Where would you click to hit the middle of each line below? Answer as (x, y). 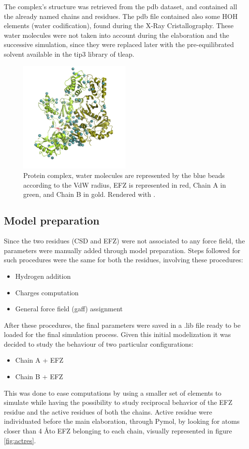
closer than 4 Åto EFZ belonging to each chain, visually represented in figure (118, 431)
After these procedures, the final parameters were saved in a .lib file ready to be (122, 325)
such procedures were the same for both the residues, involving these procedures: (124, 260)
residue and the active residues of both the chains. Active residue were (108, 411)
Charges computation (47, 292)
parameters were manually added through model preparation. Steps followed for (122, 250)
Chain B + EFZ (39, 377)
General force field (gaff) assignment (69, 309)
